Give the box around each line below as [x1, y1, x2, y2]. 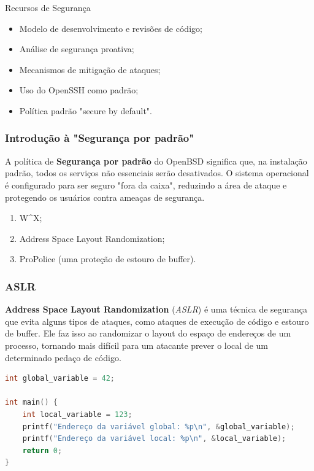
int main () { [5, 398, 58, 407]
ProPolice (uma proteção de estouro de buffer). [19, 252, 196, 265]
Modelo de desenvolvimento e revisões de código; [19, 21, 202, 34]
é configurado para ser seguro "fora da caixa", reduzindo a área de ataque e [5, 178, 287, 191]
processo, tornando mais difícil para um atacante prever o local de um [5, 338, 268, 351]
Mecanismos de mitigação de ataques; [19, 63, 161, 76]
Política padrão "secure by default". [19, 104, 152, 117]
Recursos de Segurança [5, 1, 91, 14]
